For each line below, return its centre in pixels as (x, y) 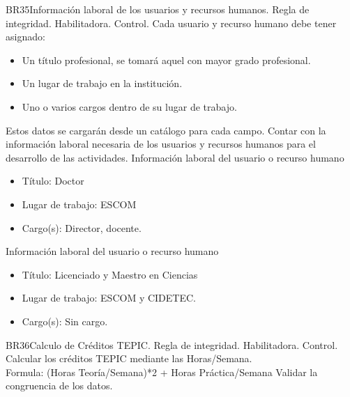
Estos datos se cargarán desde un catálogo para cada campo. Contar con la (166, 130)
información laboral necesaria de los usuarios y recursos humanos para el (161, 144)
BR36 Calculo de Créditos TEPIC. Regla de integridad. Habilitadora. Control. (172, 344)
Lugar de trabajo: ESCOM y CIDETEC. (109, 298)
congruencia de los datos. (59, 386)
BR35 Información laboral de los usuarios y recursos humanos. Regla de (158, 9)
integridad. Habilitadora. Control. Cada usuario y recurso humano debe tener (171, 23)
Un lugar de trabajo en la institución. (102, 83)
